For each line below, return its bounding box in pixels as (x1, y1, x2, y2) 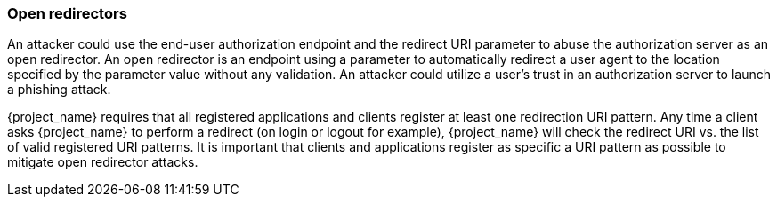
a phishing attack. (7, 82, 111, 98)
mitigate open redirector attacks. (7, 154, 198, 170)
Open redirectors (7, 4, 127, 22)
